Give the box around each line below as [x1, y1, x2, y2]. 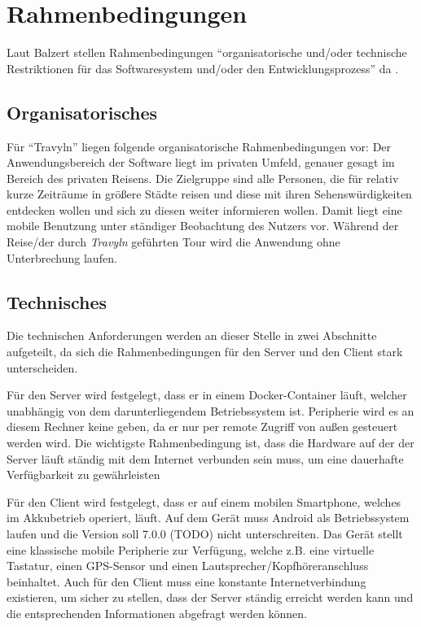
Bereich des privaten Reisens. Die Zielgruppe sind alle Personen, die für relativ [7, 169, 399, 186]
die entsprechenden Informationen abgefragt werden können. [7, 604, 307, 621]
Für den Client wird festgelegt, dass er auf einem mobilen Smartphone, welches [7, 493, 401, 510]
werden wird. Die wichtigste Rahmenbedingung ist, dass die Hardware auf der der [7, 434, 414, 451]
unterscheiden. [7, 359, 78, 376]
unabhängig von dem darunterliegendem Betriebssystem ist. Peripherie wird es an [7, 402, 414, 419]
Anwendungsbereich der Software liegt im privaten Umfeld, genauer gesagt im [7, 154, 395, 171]
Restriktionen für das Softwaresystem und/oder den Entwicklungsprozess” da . [7, 59, 399, 76]
